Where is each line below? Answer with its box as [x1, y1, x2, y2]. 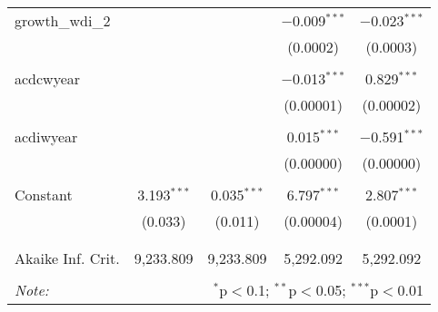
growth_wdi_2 [15, 10, 111, 31]
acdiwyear [15, 126, 78, 147]
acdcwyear [15, 68, 81, 89]
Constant [15, 184, 73, 205]
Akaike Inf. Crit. [15, 248, 120, 268]
